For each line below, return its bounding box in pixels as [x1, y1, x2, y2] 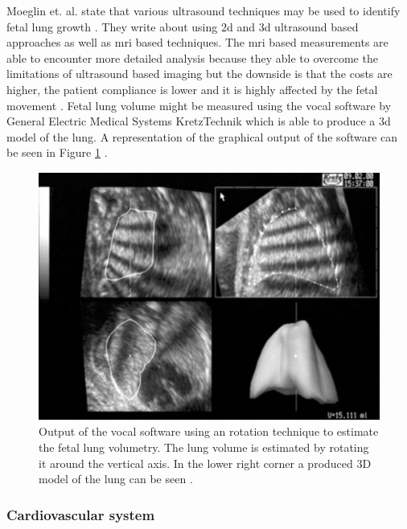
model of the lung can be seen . [39, 470, 193, 487]
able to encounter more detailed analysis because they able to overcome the [6, 49, 378, 66]
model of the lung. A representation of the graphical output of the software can [6, 128, 398, 145]
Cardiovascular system [6, 504, 155, 524]
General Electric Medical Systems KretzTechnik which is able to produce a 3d [6, 113, 391, 129]
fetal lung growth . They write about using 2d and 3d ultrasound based [6, 18, 359, 35]
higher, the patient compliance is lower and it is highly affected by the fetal [6, 80, 378, 97]
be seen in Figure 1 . [6, 144, 108, 161]
